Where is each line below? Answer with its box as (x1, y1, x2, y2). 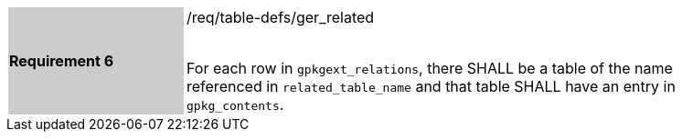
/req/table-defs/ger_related (186, 8, 375, 26)
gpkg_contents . (186, 95, 284, 114)
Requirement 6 (9, 52, 114, 70)
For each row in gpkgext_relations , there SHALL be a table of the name (186, 59, 673, 77)
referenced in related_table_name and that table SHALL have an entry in (186, 77, 676, 95)
